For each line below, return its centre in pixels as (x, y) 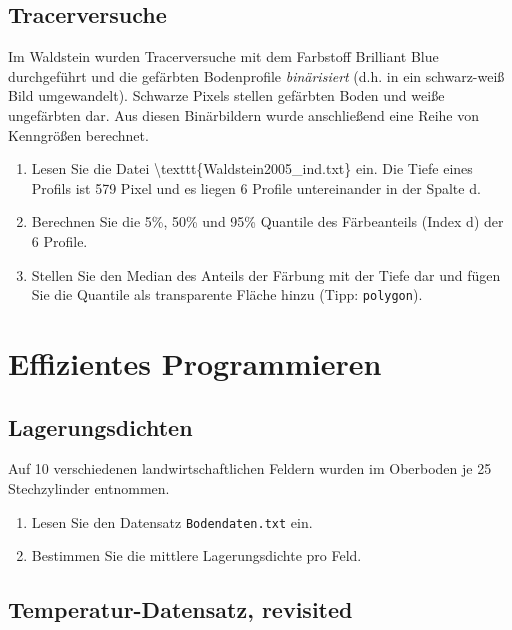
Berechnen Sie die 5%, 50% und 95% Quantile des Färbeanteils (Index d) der (267, 221)
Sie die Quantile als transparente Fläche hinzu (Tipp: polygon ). (227, 294)
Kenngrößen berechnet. (78, 134)
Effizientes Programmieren (195, 362)
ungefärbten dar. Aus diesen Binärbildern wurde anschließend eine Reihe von (244, 114)
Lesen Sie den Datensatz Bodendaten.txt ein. (172, 521)
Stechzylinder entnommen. (89, 487)
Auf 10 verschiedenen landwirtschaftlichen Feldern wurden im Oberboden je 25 (250, 468)
